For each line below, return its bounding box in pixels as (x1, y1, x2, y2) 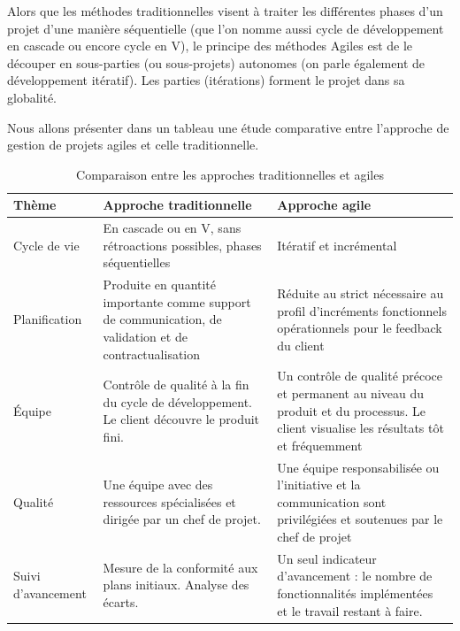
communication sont (277, 492, 387, 511)
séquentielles (103, 253, 171, 272)
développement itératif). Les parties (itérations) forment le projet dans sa (7, 71, 405, 89)
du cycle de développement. (103, 392, 252, 411)
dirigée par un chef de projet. (103, 510, 261, 528)
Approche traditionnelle (103, 196, 252, 214)
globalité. (7, 88, 57, 106)
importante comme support (103, 292, 251, 311)
